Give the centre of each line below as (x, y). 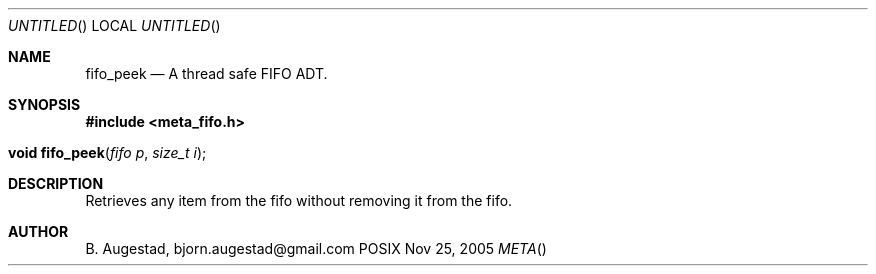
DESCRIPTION (56, 183)
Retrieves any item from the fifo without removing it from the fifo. (299, 200)
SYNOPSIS (44, 104)
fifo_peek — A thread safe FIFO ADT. (206, 73)
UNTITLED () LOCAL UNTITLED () (114, 25)
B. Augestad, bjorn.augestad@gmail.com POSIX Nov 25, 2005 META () (316, 248)
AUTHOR (38, 231)
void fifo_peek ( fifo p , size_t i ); (107, 152)
